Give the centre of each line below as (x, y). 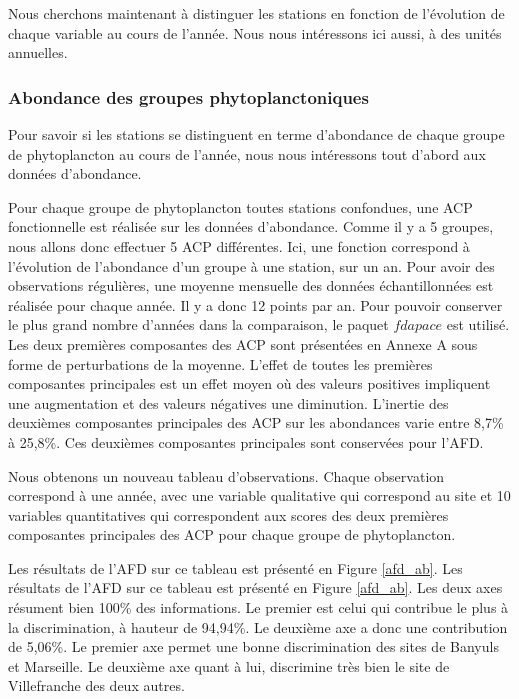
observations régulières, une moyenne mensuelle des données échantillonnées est (251, 285)
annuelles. (38, 52)
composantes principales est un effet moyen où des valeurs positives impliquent (249, 383)
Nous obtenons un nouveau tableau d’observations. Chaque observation (226, 475)
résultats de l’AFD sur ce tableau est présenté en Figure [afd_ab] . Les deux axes (255, 587)
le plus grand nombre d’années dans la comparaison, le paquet (198, 324)
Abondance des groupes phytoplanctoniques (188, 96)
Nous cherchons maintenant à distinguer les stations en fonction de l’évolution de (256, 13)
